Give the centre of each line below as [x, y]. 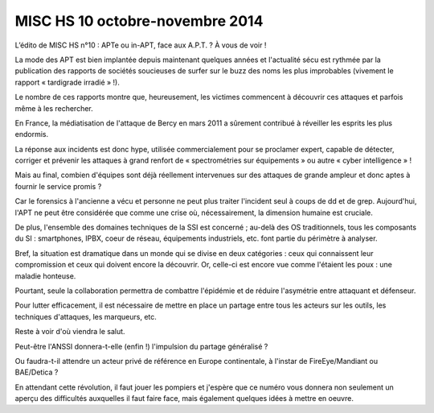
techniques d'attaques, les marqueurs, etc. [86, 316]
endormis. [31, 134]
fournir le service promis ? [58, 186]
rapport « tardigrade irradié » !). [68, 82]
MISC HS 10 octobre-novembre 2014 [139, 21]
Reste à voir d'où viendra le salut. [70, 332]
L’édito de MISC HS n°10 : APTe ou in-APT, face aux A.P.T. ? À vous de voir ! [141, 45]
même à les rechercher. [54, 108]
